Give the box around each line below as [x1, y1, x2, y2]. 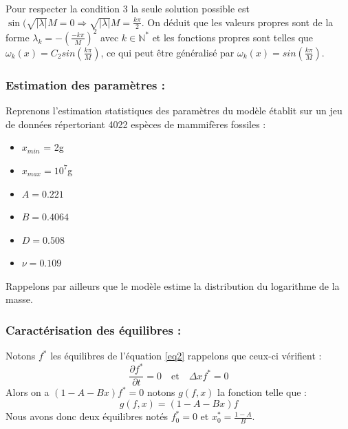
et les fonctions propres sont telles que [152, 30, 314, 44]
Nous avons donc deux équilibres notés [6, 409, 168, 423]
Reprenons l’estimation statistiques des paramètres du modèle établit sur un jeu [6, 103, 342, 118]
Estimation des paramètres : [6, 76, 165, 93]
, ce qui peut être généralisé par [100, 45, 235, 59]
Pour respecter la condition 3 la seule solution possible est [6, 1, 250, 15]
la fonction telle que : [217, 385, 307, 399]
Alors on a [6, 385, 50, 399]
